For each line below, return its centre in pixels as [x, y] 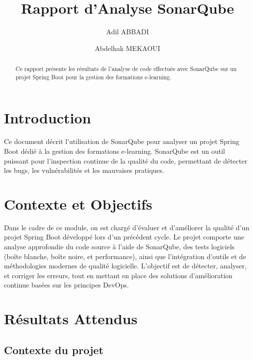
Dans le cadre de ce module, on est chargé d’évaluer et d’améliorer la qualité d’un [127, 227]
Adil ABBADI [127, 32]
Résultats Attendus [71, 319]
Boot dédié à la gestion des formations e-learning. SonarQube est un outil [114, 151]
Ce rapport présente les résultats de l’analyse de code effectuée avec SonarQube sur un [126, 69]
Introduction [48, 118]
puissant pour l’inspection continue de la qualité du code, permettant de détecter [126, 160]
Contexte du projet [54, 349]
